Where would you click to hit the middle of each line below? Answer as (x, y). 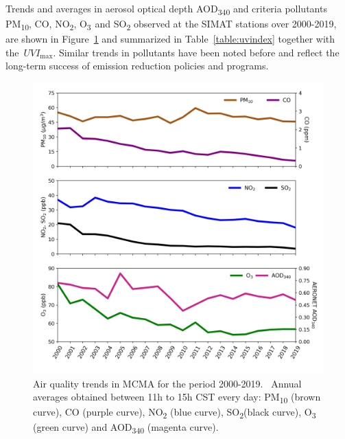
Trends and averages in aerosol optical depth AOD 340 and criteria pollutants (166, 9)
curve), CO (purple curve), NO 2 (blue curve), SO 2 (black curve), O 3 (175, 413)
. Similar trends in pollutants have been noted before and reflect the (196, 52)
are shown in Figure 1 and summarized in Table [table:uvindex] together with (170, 39)
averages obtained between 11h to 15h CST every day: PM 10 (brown (177, 398)
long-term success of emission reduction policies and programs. (137, 66)
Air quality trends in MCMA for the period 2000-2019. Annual (167, 383)
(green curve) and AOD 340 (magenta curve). (126, 428)
